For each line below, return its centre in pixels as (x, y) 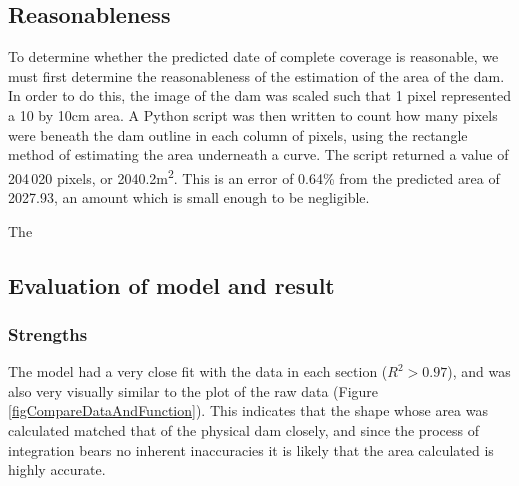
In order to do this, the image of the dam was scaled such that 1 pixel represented (259, 95)
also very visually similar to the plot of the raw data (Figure (193, 390)
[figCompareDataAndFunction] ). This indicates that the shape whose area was (248, 410)
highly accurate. (57, 469)
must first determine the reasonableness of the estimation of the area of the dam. (256, 75)
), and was (479, 371)
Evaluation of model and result (171, 284)
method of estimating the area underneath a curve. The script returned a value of (258, 154)
